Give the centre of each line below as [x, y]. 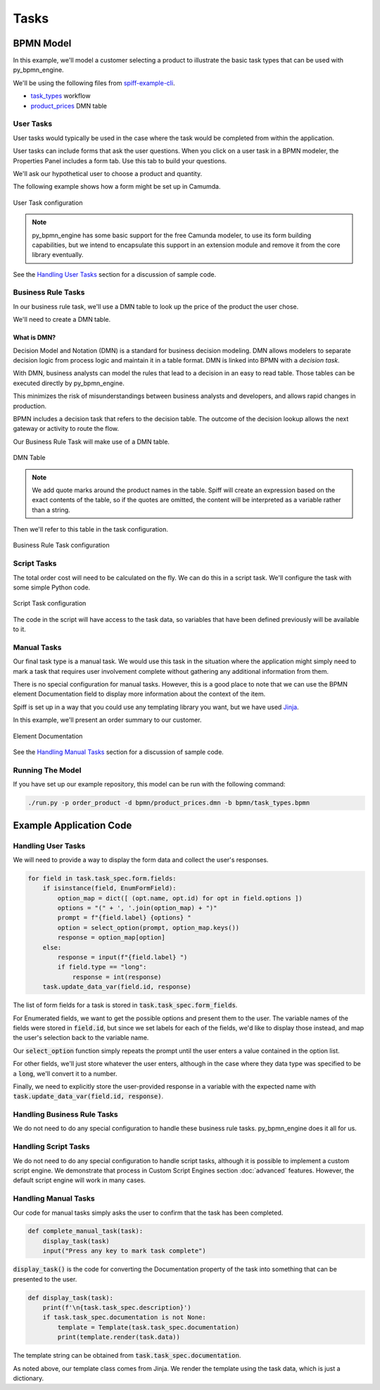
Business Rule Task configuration [61, 545]
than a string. [51, 510]
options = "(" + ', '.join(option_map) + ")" [137, 908]
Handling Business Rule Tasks [66, 1115]
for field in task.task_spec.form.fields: [102, 878]
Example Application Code [72, 825]
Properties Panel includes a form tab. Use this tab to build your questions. [120, 161]
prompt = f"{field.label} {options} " [124, 918]
